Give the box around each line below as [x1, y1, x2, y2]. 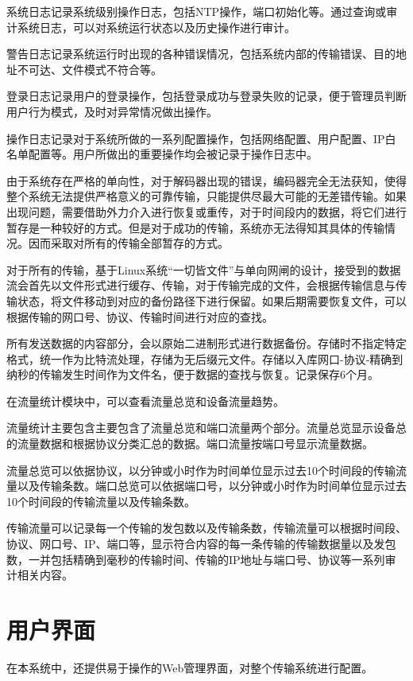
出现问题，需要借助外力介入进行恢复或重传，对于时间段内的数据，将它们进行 [6, 203, 407, 220]
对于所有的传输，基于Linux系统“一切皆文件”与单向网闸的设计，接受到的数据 [6, 261, 401, 278]
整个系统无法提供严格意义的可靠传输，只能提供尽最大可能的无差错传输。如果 [6, 188, 407, 204]
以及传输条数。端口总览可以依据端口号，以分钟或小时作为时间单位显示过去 [17, 477, 407, 494]
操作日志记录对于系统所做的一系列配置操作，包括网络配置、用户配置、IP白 [6, 130, 396, 146]
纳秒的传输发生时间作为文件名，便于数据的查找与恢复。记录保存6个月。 [6, 366, 379, 383]
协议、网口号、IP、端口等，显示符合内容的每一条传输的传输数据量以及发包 [6, 535, 396, 552]
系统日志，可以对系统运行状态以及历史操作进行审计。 [17, 18, 295, 35]
